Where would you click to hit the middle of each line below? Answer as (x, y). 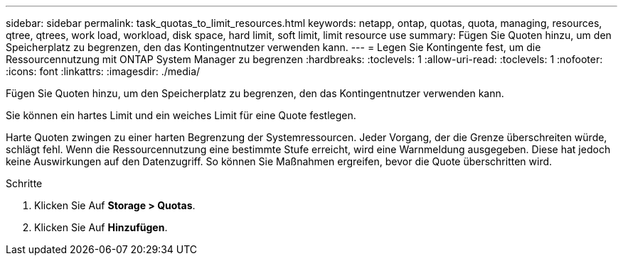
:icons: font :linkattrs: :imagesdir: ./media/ (103, 71)
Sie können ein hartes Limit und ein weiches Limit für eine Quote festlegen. (181, 115)
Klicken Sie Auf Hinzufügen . (101, 227)
